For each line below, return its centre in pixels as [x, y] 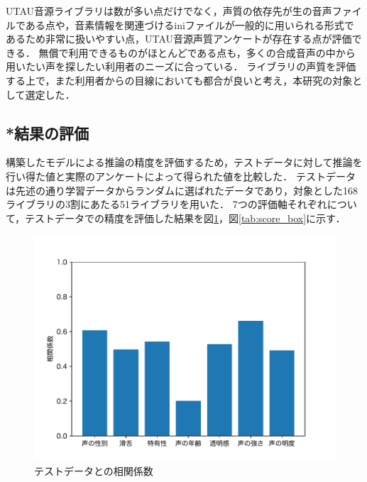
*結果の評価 [48, 132]
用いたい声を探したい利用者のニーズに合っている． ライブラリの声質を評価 [181, 66]
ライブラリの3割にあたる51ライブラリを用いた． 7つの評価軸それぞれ [166, 204]
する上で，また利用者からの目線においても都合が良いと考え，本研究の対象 [179, 80]
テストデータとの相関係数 [94, 470]
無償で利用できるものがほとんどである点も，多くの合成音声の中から [197, 52]
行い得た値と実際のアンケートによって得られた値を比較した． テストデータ [181, 176]
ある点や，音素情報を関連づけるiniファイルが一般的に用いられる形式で [190, 24]
